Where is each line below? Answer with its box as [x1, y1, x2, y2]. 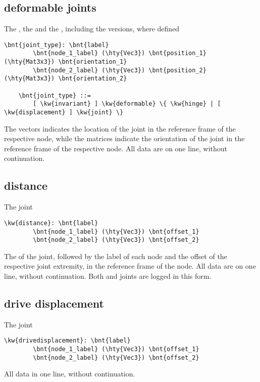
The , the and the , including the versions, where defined [4, 23, 180, 34]
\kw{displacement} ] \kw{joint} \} [4, 109, 124, 116]
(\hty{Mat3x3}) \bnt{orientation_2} [4, 75, 127, 82]
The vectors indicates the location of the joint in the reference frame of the [4, 123, 236, 134]
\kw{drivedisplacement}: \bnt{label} [4, 337, 131, 345]
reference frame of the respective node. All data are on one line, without [4, 143, 228, 153]
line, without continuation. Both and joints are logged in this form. [4, 271, 212, 281]
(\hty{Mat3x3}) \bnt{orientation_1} [4, 58, 127, 66]
